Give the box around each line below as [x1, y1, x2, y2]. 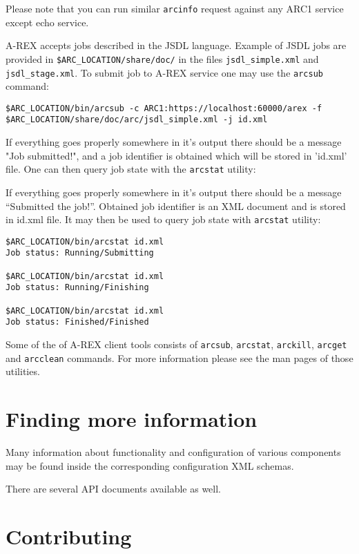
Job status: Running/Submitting [6, 248, 154, 258]
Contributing [6, 522, 132, 550]
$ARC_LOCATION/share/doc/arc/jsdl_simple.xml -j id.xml [6, 115, 268, 125]
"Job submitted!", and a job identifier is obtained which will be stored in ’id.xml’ [6, 148, 347, 162]
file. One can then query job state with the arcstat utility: [6, 162, 256, 176]
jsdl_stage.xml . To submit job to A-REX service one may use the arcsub [6, 65, 323, 79]
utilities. [6, 364, 40, 379]
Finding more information [6, 405, 258, 433]
